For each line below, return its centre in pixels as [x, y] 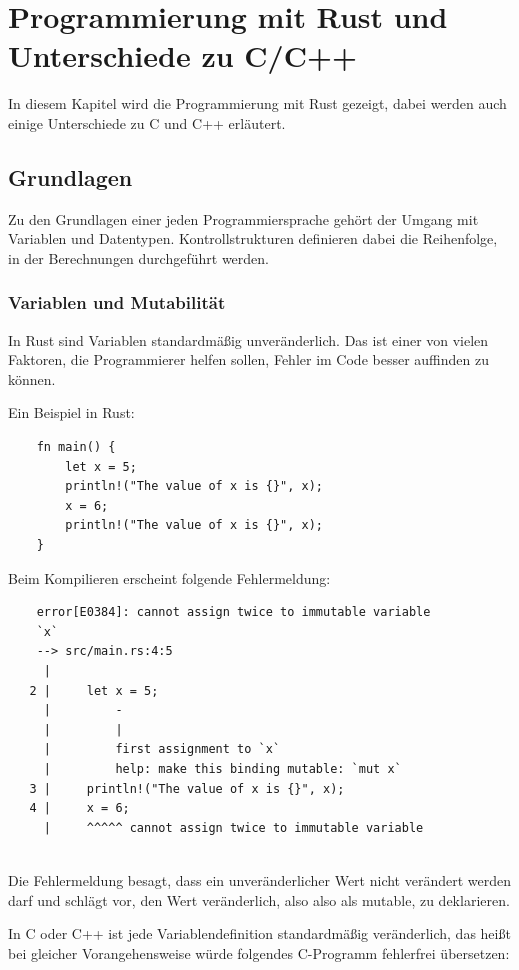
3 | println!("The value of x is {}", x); [187, 788]
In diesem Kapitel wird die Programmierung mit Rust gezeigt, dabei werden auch [257, 103]
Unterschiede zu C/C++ [183, 55]
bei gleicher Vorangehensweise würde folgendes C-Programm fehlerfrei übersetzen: [259, 952]
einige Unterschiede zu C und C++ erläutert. [147, 122]
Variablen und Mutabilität [117, 302]
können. [32, 378]
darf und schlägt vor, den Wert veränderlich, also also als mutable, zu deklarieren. [259, 899]
